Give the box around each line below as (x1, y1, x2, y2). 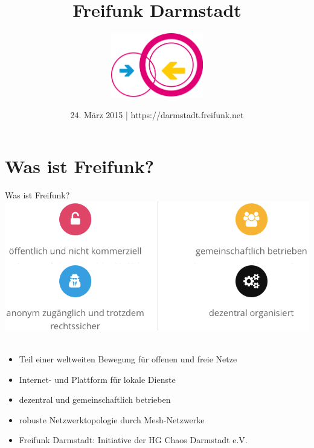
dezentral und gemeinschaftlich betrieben (19, 393, 171, 406)
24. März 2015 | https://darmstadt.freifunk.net (70, 108, 244, 121)
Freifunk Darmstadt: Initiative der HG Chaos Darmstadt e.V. (19, 434, 248, 446)
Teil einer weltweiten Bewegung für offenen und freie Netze (19, 353, 237, 365)
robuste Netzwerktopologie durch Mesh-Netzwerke (19, 413, 205, 426)
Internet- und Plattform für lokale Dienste (19, 373, 176, 385)
